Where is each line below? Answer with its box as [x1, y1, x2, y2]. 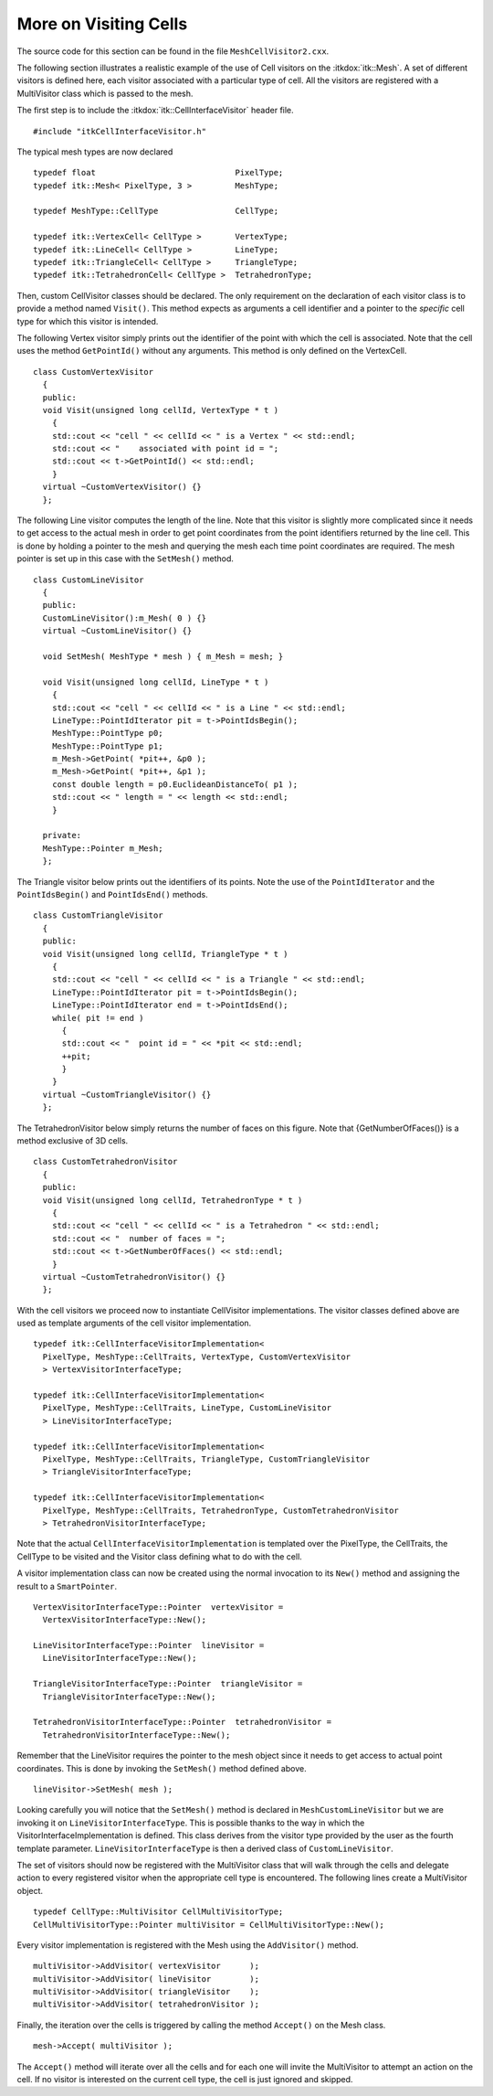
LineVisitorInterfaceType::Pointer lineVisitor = [33, 1641, 265, 1651]
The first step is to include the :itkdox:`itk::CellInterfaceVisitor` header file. [16, 105, 294, 116]
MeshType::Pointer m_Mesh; [42, 843, 163, 854]
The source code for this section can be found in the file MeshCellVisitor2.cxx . [16, 46, 330, 57]
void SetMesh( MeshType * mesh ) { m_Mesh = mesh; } [42, 651, 284, 662]
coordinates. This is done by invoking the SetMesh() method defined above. [16, 1762, 307, 1773]
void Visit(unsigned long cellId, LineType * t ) [42, 676, 269, 687]
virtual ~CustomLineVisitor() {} [42, 626, 193, 636]
